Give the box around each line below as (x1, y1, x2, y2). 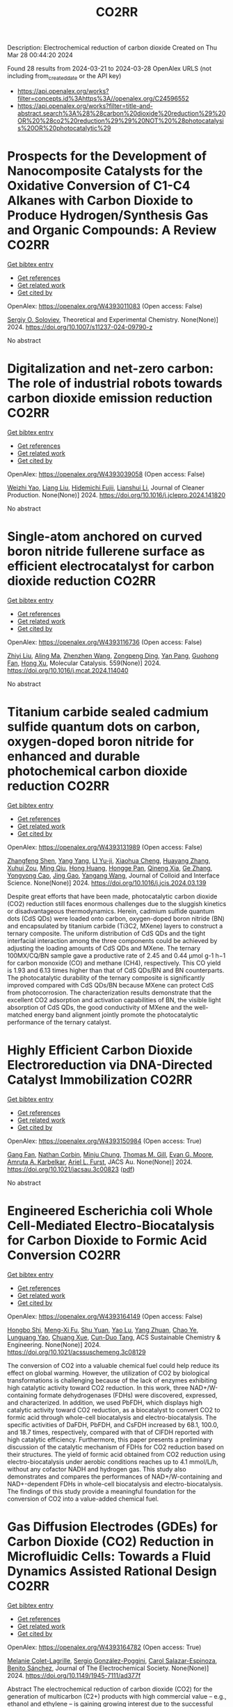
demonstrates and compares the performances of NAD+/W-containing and (7, 1472, 223, 1481)
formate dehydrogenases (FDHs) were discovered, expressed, (39, 1391, 218, 1399)
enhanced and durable (7, 748, 140, 764)
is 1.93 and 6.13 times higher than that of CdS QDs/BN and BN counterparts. (7, 966, 225, 974)
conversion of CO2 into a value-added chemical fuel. (7, 1495, 159, 1503)
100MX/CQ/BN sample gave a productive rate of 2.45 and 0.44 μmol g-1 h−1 (7, 951, 226, 960)
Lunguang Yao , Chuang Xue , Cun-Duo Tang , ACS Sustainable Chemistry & (7, 1333, 221, 1341)
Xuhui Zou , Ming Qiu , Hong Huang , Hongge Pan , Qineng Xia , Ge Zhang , (7, 864, 213, 872)
